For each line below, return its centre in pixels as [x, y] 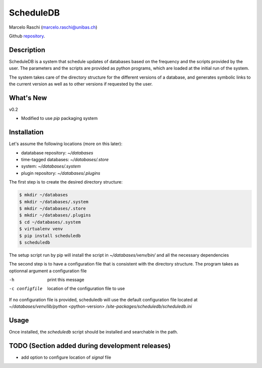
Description [27, 50]
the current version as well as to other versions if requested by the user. [81, 84]
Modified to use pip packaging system [59, 118]
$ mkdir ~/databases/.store [52, 208]
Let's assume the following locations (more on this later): [66, 144]
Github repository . [27, 36]
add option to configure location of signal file [66, 357]
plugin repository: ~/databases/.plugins [61, 173]
